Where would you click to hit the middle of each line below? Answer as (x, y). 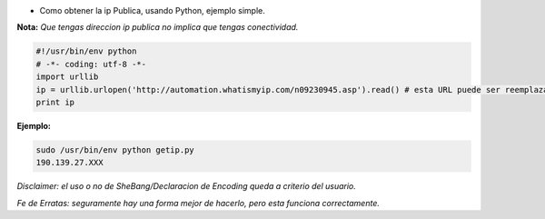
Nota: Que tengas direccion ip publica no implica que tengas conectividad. (158, 27)
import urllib (67, 77)
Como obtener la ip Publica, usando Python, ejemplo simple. (152, 10)
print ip (55, 102)
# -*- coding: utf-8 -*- (91, 64)
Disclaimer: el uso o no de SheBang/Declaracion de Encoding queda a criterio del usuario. (186, 186)
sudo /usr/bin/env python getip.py (115, 149)
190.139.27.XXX (69, 163)
